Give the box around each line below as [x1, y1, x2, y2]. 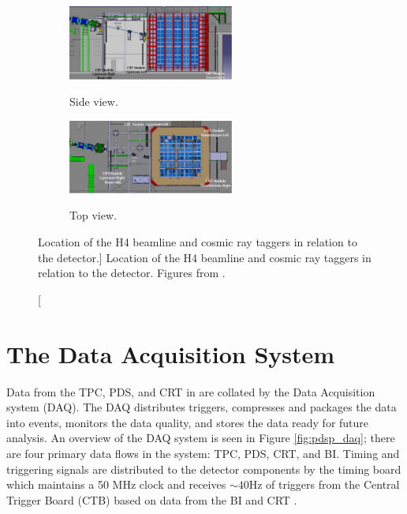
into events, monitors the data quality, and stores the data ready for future [6, 414, 369, 430]
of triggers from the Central [266, 476, 400, 493]
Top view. [69, 207, 117, 223]
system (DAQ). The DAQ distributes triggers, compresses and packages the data [6, 399, 397, 415]
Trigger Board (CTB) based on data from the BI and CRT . [6, 491, 297, 508]
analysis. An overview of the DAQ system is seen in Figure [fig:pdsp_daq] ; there [6, 430, 395, 446]
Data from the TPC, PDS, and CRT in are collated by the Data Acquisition [6, 383, 375, 400]
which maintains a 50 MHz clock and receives [6, 476, 226, 493]
